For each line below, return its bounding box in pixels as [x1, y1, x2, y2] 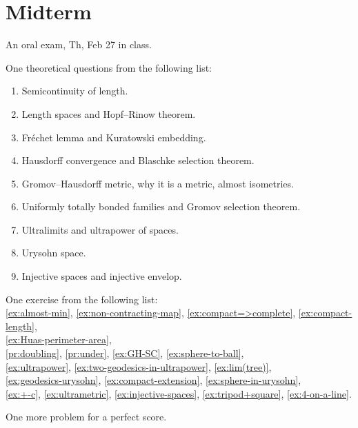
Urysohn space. [21, 245, 86, 260]
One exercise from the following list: [6, 292, 158, 306]
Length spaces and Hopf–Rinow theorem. [21, 106, 196, 121]
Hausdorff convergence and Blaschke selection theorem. [21, 153, 255, 167]
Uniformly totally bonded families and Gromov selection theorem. [21, 199, 301, 214]
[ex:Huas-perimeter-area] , [6, 332, 112, 347]
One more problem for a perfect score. [6, 409, 167, 424]
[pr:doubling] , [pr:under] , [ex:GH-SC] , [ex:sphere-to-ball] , [6, 346, 244, 360]
